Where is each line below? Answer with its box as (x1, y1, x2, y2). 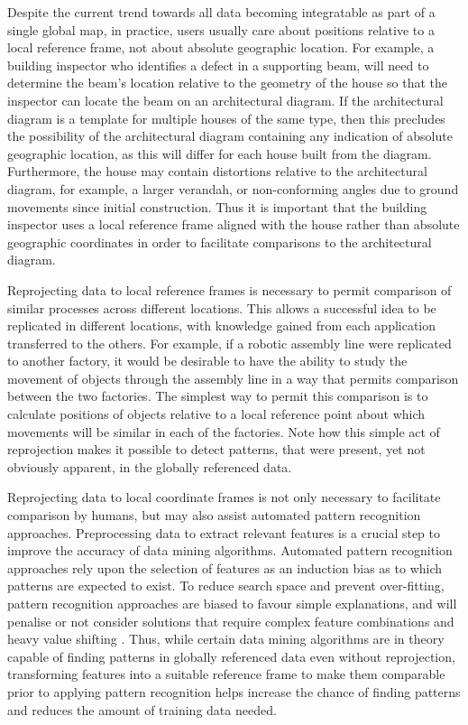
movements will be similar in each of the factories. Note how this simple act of (7, 422, 440, 441)
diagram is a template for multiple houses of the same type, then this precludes (7, 108, 445, 127)
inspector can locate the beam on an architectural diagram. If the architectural (7, 90, 444, 109)
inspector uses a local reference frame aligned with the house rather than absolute (7, 215, 460, 234)
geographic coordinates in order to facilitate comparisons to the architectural (7, 232, 432, 251)
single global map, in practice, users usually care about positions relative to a (7, 20, 435, 39)
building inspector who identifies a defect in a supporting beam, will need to (7, 55, 429, 74)
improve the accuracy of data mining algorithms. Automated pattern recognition (7, 541, 453, 560)
